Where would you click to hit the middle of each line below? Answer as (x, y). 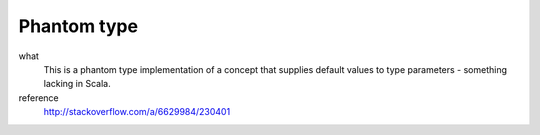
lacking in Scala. (77, 84)
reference (38, 97)
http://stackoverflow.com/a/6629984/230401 (137, 112)
